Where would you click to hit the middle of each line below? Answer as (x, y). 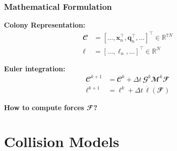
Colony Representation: (45, 25)
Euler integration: (35, 68)
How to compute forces (44, 107)
